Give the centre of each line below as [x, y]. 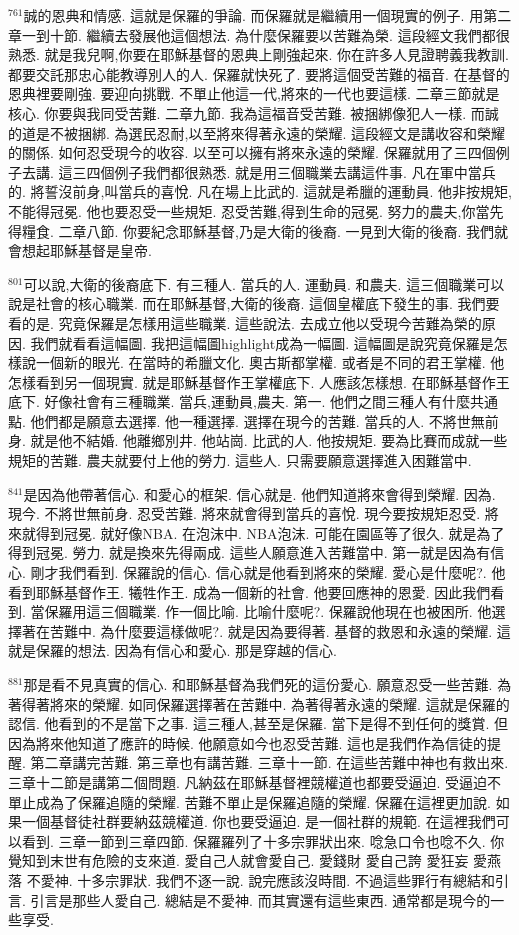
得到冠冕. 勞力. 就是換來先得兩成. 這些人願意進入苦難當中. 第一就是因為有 [249, 552]
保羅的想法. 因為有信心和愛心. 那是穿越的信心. [186, 650]
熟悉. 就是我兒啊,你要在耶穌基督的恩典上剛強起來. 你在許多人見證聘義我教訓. [258, 54]
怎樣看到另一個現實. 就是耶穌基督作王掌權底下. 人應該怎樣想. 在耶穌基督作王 [259, 381]
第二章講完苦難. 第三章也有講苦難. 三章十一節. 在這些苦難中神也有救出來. [269, 762]
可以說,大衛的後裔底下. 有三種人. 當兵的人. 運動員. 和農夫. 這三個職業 [250, 283]
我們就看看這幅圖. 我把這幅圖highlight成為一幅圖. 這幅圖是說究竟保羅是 [262, 342]
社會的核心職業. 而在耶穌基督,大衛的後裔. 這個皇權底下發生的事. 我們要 [267, 303]
